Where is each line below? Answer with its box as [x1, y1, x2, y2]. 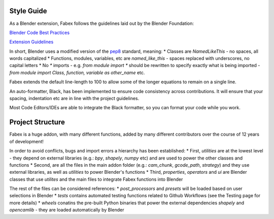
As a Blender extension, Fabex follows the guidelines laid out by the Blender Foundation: [9, 20, 194, 26]
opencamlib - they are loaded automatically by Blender [9, 207, 124, 213]
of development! [9, 138, 44, 144]
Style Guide [9, 7, 48, 15]
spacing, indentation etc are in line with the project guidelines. [9, 96, 140, 102]
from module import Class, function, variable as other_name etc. [9, 69, 145, 76]
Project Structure [9, 118, 65, 127]
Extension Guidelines [9, 39, 54, 45]
